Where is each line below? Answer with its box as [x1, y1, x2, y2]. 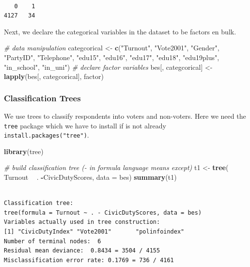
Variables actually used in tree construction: [4, 219, 160, 226]
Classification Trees [4, 92, 81, 104]
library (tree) [4, 146, 44, 156]
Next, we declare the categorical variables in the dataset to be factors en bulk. [4, 26, 236, 36]
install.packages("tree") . [4, 130, 89, 140]
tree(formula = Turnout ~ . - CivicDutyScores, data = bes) [4, 209, 202, 216]
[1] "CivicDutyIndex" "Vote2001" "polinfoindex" [4, 228, 185, 236]
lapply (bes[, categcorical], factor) [4, 71, 104, 81]
